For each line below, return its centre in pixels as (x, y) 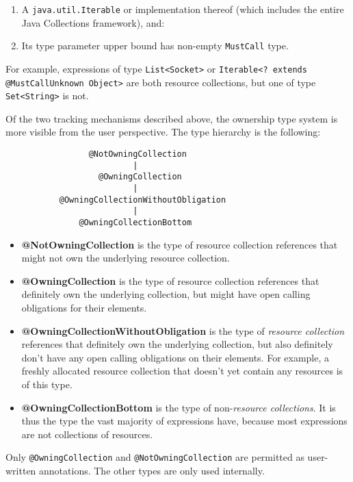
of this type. (47, 384)
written (21, 471)
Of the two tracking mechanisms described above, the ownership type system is (172, 118)
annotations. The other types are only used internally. (152, 471)
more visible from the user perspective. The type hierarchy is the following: (163, 132)
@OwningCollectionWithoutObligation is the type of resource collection (183, 330)
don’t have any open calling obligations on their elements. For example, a (175, 357)
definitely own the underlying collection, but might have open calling (166, 294)
